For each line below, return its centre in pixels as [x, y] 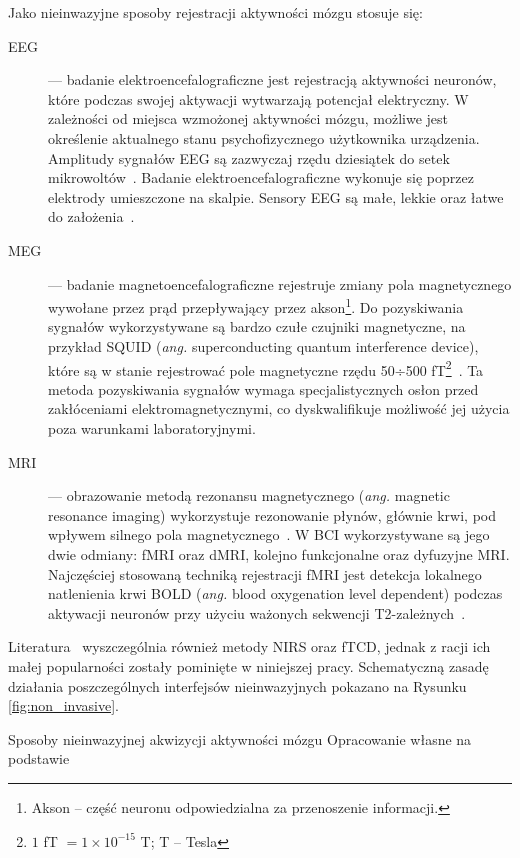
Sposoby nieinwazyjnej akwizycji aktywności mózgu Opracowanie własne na [240, 738]
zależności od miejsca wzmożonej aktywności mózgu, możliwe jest [248, 118]
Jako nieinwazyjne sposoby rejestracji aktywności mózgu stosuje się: [215, 12]
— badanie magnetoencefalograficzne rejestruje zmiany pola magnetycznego [280, 283]
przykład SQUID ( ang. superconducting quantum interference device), [263, 345]
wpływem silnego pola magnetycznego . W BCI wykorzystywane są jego [269, 534]
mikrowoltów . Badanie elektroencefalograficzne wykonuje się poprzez [261, 177]
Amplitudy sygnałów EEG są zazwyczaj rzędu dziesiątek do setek [249, 157]
